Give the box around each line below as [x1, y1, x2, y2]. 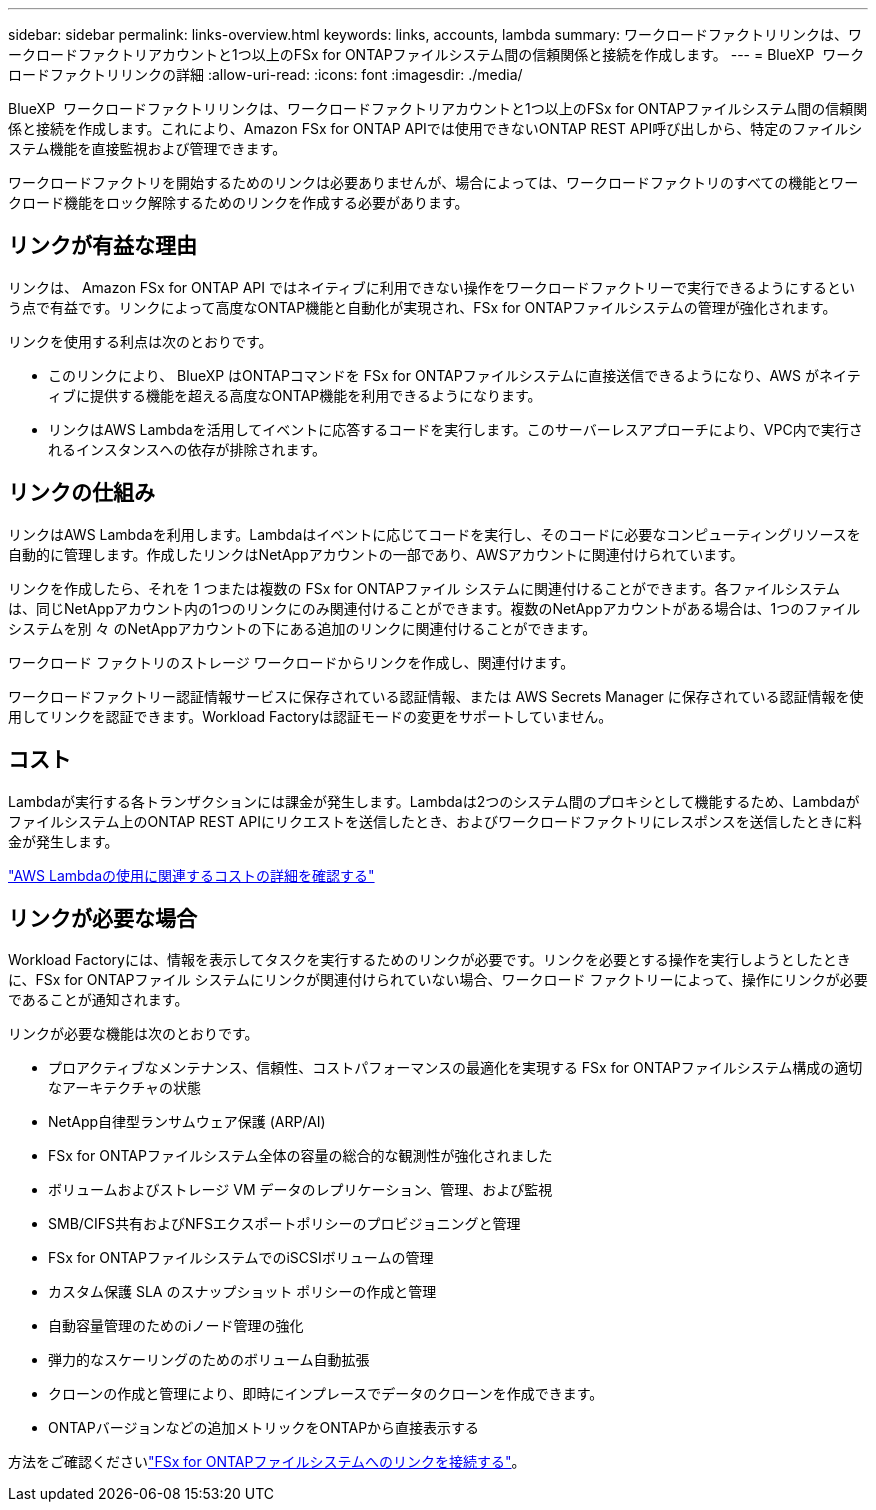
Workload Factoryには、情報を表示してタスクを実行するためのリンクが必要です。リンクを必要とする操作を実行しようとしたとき [8, 951, 851, 969]
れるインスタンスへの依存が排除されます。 [48, 440, 327, 458]
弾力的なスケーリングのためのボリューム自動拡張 [48, 1351, 370, 1369]
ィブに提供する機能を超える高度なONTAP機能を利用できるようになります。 [48, 386, 542, 404]
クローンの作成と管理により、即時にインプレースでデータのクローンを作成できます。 [48, 1385, 604, 1403]
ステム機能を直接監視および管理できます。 [8, 140, 287, 157]
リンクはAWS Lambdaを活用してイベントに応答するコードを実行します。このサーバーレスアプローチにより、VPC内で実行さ [48, 420, 863, 438]
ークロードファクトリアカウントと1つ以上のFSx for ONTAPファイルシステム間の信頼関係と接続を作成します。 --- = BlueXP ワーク [8, 46, 865, 63]
